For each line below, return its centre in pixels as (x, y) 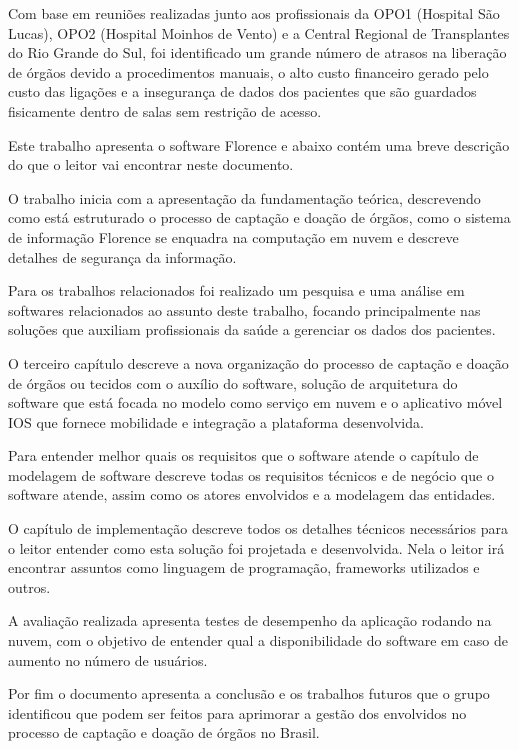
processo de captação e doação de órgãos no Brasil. (164, 732)
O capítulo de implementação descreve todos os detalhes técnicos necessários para (258, 528)
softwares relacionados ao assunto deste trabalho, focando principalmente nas (244, 309)
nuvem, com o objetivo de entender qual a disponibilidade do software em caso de (258, 640)
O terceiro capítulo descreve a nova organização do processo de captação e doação (258, 362)
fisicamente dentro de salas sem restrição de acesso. (165, 110)
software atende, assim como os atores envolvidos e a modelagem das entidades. (252, 494)
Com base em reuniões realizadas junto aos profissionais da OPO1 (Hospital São (254, 13)
